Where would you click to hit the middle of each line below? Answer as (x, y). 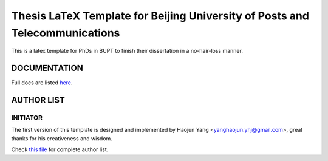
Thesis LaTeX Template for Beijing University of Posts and (160, 16)
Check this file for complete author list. (60, 149)
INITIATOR (27, 118)
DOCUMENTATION (47, 68)
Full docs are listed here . (42, 83)
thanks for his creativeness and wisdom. (62, 138)
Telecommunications (66, 33)
